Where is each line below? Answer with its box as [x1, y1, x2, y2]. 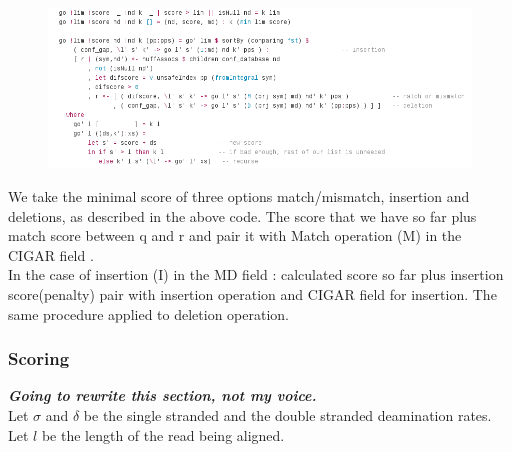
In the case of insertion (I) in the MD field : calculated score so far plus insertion [8, 264, 504, 285]
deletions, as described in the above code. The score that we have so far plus [8, 205, 477, 226]
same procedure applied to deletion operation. [8, 303, 289, 324]
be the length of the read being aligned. [41, 424, 285, 445]
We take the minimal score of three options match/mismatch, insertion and [8, 186, 470, 207]
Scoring [8, 346, 70, 371]
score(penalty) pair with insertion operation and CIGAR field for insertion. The [8, 284, 497, 305]
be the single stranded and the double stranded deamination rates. [83, 405, 492, 426]
